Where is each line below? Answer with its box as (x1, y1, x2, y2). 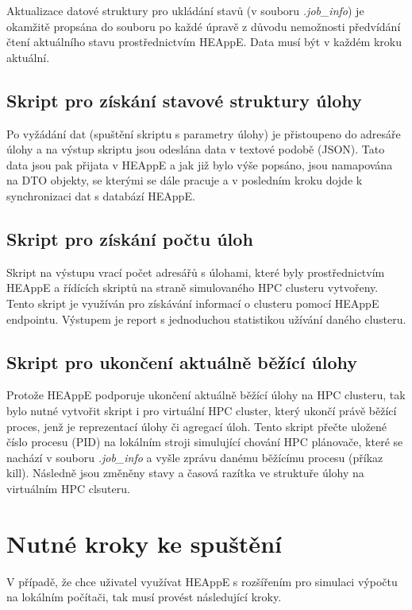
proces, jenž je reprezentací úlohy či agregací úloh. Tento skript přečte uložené (6, 418, 387, 434)
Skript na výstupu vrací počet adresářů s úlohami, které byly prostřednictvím (6, 263, 385, 280)
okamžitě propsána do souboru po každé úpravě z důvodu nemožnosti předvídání (6, 17, 401, 34)
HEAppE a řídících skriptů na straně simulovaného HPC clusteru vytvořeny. (6, 279, 379, 296)
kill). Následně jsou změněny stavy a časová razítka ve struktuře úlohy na (6, 464, 364, 481)
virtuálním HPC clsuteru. (6, 480, 130, 496)
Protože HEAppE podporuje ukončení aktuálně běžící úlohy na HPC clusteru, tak (6, 387, 406, 403)
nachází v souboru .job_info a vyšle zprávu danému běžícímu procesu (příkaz (6, 449, 383, 465)
